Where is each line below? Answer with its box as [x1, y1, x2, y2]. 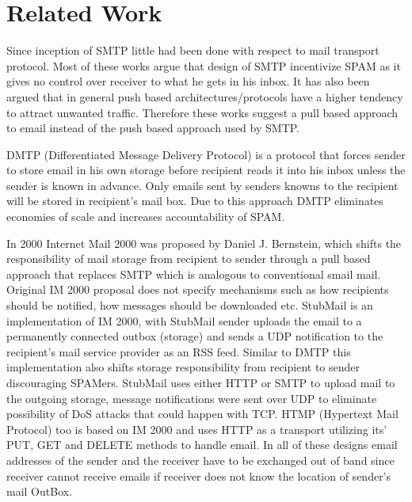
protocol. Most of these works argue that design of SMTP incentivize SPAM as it [6, 57, 401, 74]
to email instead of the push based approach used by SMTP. [6, 120, 300, 136]
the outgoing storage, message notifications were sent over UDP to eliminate [6, 390, 377, 406]
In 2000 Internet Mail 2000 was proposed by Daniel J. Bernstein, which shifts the [6, 234, 402, 251]
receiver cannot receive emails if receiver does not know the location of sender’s [6, 467, 391, 484]
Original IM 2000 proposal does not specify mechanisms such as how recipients [6, 281, 389, 298]
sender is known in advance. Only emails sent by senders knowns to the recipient [6, 177, 399, 193]
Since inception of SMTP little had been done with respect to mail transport [6, 42, 380, 59]
